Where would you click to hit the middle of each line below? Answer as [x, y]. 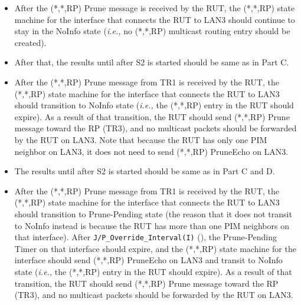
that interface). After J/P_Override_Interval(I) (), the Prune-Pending [145, 237]
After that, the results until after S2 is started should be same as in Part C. [152, 62]
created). [30, 42]
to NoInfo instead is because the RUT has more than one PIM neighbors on [152, 225]
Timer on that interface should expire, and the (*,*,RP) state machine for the [155, 248]
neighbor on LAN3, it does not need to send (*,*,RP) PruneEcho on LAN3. [151, 151]
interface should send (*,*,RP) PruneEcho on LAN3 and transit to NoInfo [148, 260]
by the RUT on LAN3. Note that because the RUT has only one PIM [141, 139]
